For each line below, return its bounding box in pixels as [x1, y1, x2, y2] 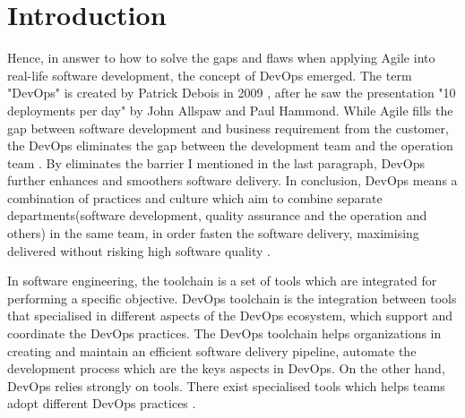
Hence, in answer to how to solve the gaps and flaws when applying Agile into [7, 48, 435, 67]
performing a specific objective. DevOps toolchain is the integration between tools [7, 288, 457, 307]
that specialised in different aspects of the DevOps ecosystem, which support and [7, 306, 453, 325]
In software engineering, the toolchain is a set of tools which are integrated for [7, 271, 437, 290]
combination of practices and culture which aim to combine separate [7, 188, 383, 207]
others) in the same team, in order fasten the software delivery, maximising [7, 224, 419, 243]
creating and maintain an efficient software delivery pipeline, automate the [7, 341, 417, 360]
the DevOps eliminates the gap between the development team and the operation [7, 136, 453, 155]
